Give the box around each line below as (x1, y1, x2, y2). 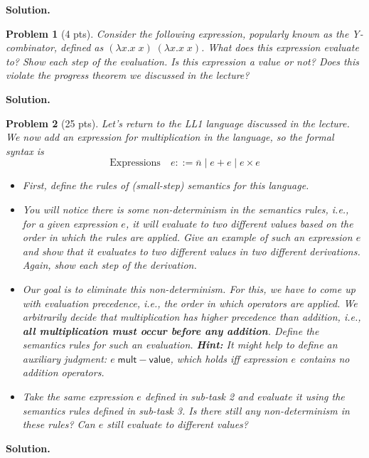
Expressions (109, 158, 161, 169)
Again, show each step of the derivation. (22, 257, 197, 272)
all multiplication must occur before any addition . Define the (22, 323, 319, 338)
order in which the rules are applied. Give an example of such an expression (22, 230, 353, 245)
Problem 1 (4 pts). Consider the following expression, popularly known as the (6, 26, 349, 41)
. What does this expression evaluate (201, 40, 359, 55)
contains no (299, 351, 350, 366)
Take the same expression (22, 389, 134, 404)
